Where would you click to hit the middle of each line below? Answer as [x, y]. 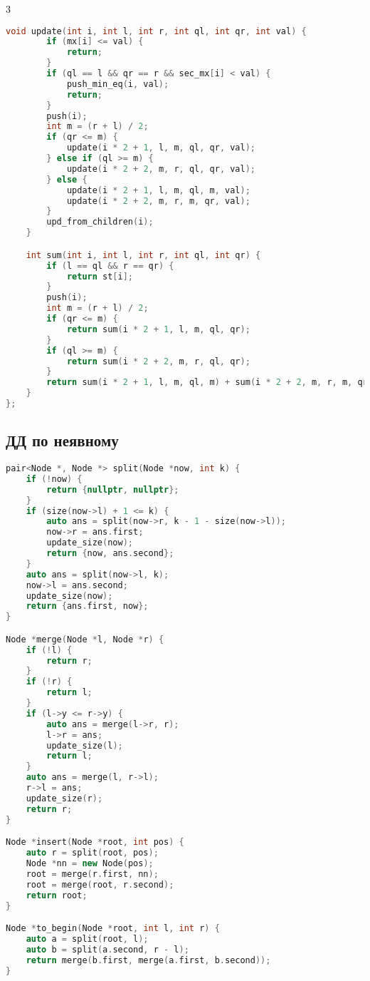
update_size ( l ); [85, 745]
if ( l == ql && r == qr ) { [110, 266]
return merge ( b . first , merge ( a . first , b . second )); [148, 960]
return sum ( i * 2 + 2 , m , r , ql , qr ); [158, 361]
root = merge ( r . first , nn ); [92, 874]
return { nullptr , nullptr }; [113, 489]
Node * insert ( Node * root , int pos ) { [95, 842]
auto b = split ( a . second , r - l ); [107, 949]
